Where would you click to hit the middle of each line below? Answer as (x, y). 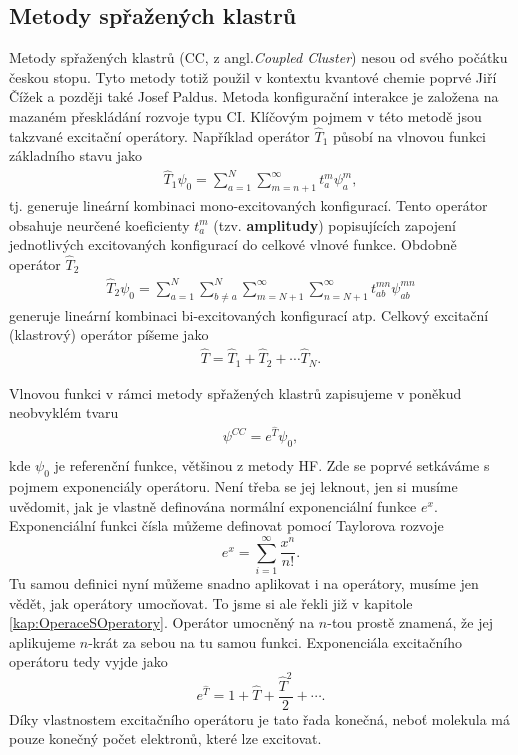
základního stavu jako (76, 155)
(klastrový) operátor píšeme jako (109, 334)
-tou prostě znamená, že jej (410, 622)
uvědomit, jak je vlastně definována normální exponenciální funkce (213, 505)
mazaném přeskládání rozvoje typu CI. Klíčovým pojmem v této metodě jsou (245, 115)
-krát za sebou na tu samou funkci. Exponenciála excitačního (275, 641)
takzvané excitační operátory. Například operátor (159, 135)
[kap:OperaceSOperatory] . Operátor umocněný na (162, 622)
